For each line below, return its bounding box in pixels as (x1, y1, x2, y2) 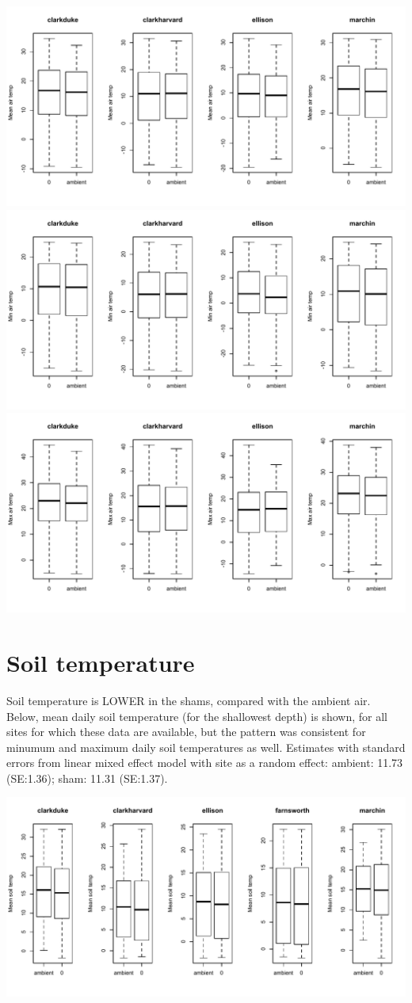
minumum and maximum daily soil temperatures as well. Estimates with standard (6, 738, 406, 755)
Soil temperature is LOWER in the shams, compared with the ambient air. (6, 692, 371, 708)
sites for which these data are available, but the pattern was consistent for (6, 723, 366, 740)
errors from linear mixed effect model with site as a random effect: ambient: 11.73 (6, 754, 403, 771)
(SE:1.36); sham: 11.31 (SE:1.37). (6, 769, 168, 786)
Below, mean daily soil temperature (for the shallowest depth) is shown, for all (6, 707, 387, 724)
